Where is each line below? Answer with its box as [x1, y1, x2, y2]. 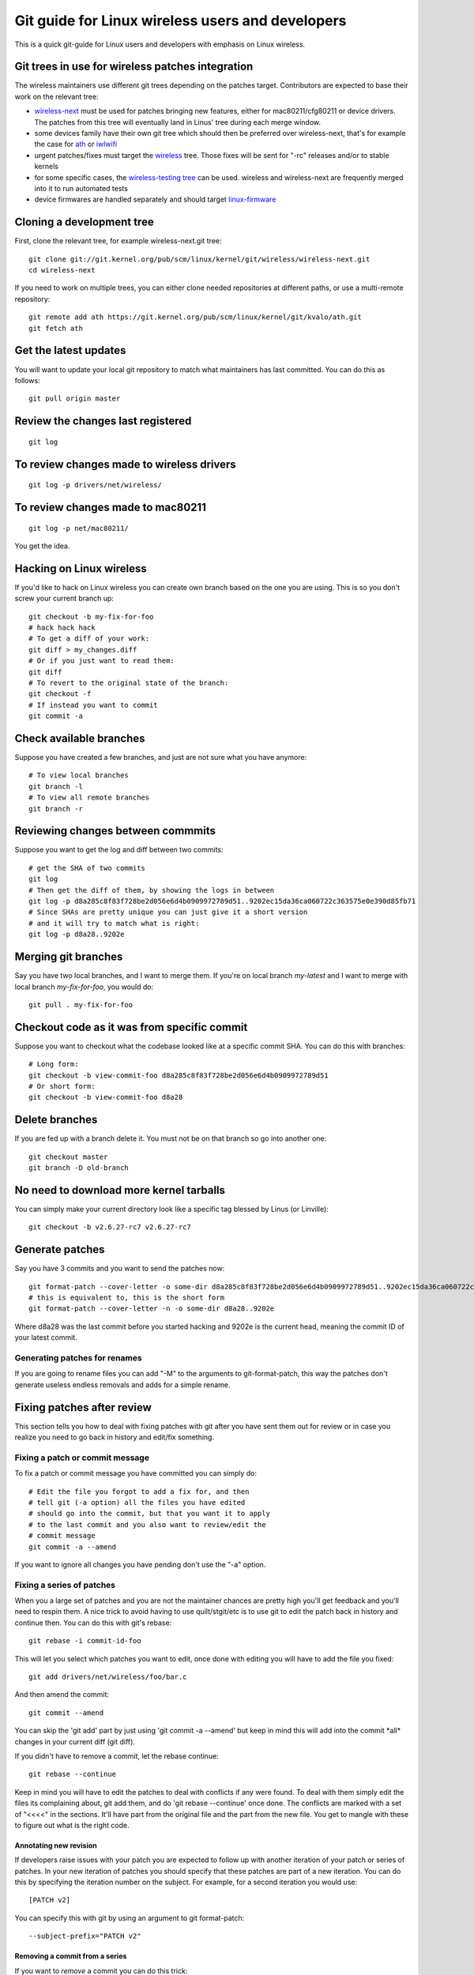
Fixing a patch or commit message [14, 1452, 150, 1463]
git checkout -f [28, 690, 92, 698]
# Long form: [28, 1059, 79, 1069]
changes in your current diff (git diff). [14, 1736, 136, 1746]
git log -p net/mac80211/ [28, 524, 130, 532]
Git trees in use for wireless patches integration [14, 60, 254, 73]
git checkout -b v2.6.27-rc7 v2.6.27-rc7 [28, 1223, 191, 1232]
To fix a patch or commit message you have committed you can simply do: [14, 1469, 257, 1478]
